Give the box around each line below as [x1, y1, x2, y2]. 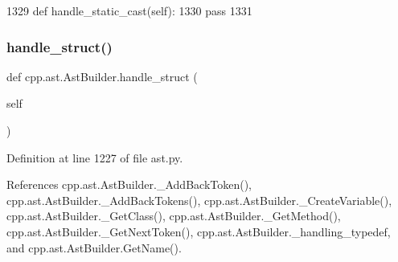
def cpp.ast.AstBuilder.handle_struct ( [6, 68, 198, 84]
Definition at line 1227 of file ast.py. [6, 149, 183, 166]
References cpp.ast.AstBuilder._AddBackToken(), [6, 176, 252, 193]
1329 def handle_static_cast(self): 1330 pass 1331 [6, 2, 252, 18]
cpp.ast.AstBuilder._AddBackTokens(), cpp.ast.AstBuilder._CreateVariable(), [6, 191, 392, 208]
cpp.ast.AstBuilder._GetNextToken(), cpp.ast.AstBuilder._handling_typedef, [6, 223, 391, 239]
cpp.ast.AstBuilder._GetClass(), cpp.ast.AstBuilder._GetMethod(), [6, 207, 341, 224]
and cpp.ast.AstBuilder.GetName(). [6, 239, 182, 256]
